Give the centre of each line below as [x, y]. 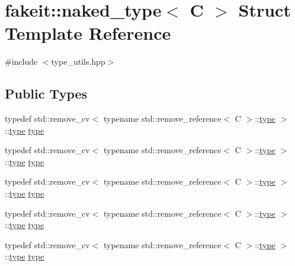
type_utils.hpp [78, 61]
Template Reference [88, 33]
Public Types [46, 94]
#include [21, 61]
